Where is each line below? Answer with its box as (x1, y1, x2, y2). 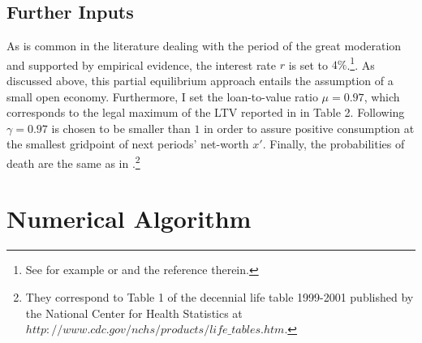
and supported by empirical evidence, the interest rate (6, 56, 277, 73)
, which (364, 88, 400, 105)
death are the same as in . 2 (6, 152, 140, 171)
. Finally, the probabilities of (262, 135, 405, 152)
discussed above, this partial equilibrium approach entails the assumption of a (6, 72, 394, 89)
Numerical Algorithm (6, 202, 252, 235)
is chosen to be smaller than (51, 119, 191, 136)
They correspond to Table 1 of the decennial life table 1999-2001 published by (25, 288, 414, 305)
